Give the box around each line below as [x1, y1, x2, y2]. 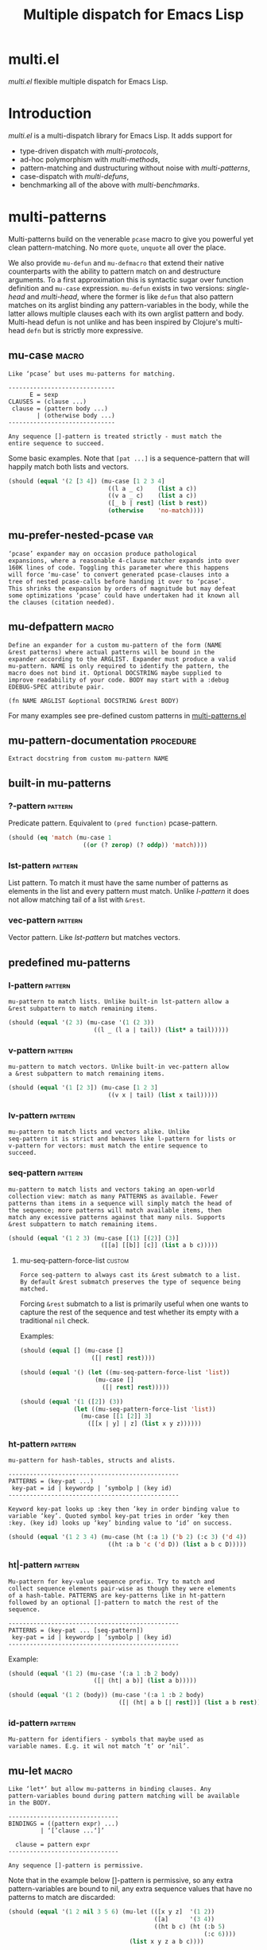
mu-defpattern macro [8, 620, 114, 634]
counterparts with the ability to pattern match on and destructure [8, 266, 221, 276]
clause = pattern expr [15, 1841, 91, 1849]
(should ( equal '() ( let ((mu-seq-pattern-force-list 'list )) [19, 1369, 230, 1377]
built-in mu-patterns [8, 776, 111, 790]
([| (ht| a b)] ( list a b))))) [93, 1676, 197, 1685]
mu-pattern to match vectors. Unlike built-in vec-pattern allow [8, 1063, 229, 1071]
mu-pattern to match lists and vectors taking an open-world [8, 1185, 215, 1194]
